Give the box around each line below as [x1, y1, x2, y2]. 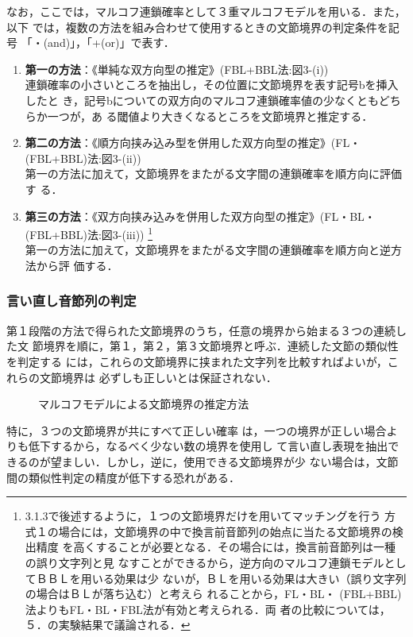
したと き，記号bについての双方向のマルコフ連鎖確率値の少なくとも [25, 91, 379, 108]
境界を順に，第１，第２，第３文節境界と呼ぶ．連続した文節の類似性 [43, 338, 399, 354]
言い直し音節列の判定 [6, 291, 137, 311]
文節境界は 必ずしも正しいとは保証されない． [39, 369, 277, 385]
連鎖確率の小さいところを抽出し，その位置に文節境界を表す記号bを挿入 [25, 76, 399, 93]
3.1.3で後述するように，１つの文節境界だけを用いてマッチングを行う [25, 508, 381, 524]
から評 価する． [36, 257, 118, 273]
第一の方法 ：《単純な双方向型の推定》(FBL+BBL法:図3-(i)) [25, 60, 329, 77]
